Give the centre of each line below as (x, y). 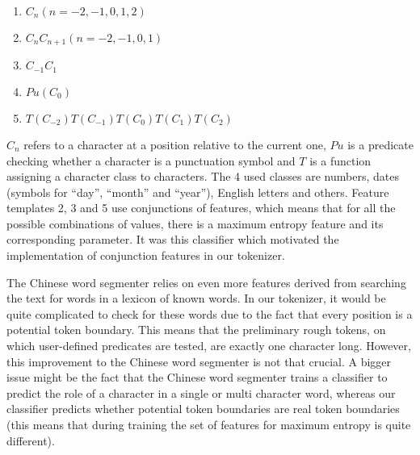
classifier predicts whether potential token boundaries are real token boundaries (203, 409)
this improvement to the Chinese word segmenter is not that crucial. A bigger (199, 361)
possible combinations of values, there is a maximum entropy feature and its (195, 223)
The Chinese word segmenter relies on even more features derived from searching (206, 282)
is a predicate (380, 144)
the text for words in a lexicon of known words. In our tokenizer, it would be (196, 298)
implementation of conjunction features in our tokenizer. (146, 255)
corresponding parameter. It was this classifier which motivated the (173, 239)
